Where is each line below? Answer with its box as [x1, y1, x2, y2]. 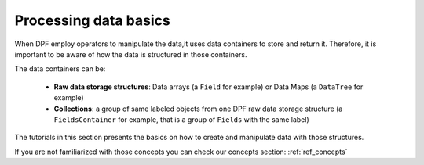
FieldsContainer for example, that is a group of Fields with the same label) [53, 114, 309, 124]
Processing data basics [14, 12, 170, 29]
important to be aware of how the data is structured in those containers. [14, 49, 247, 59]
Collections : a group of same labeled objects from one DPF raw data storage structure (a [53, 104, 343, 113]
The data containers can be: [14, 64, 106, 74]
